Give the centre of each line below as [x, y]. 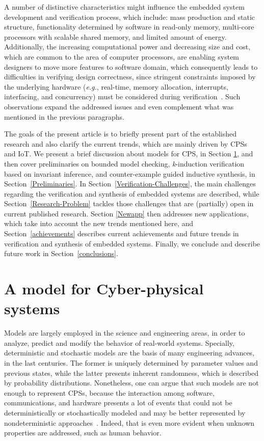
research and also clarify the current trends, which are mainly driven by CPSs [126, 143]
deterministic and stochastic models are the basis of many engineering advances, [129, 353]
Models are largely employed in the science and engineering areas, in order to [125, 333]
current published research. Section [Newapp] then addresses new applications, [126, 213]
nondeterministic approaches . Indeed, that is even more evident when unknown [129, 422]
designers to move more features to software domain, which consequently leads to [131, 66]
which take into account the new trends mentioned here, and [99, 223]
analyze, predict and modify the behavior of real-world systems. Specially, [119, 342]
